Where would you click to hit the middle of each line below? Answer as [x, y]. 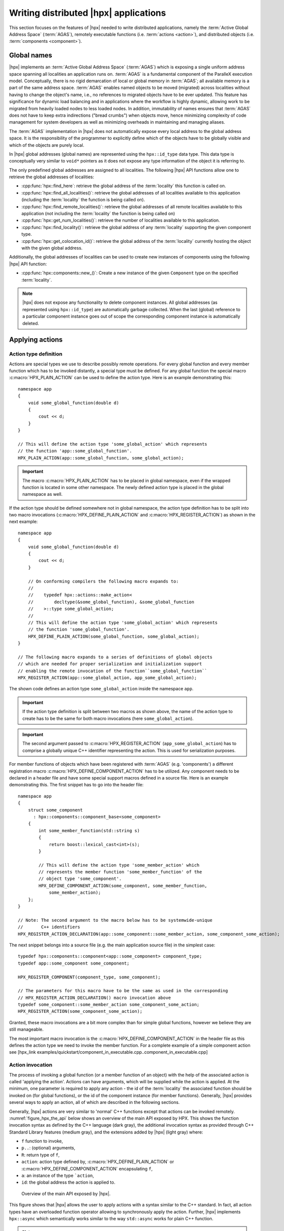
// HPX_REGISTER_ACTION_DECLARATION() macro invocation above [95, 998]
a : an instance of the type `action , [58, 1176]
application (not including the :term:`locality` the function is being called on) [98, 214]
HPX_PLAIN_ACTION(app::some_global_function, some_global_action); [101, 458]
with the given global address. [52, 248]
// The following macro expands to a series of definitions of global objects [115, 657]
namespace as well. [42, 494]
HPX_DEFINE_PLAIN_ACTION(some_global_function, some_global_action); [114, 636]
